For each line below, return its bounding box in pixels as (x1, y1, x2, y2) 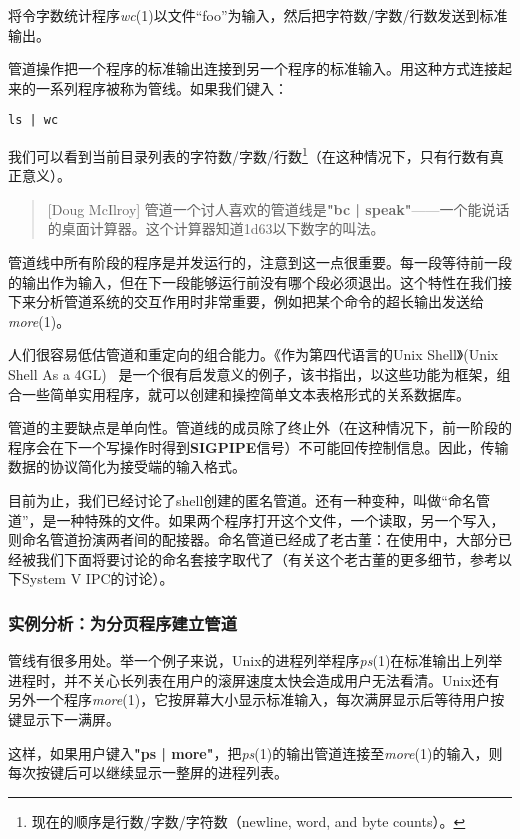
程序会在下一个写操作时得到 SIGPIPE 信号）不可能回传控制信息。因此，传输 (8, 436, 509, 457)
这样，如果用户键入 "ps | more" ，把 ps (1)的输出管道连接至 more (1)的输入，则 (8, 742, 503, 763)
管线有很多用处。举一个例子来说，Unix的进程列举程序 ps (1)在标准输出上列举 (8, 650, 503, 671)
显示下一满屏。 (21, 708, 120, 729)
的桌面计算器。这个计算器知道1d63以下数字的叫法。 (47, 218, 385, 239)
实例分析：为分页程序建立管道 (8, 610, 238, 635)
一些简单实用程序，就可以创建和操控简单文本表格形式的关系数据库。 (21, 383, 470, 404)
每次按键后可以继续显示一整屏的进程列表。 (8, 762, 288, 783)
